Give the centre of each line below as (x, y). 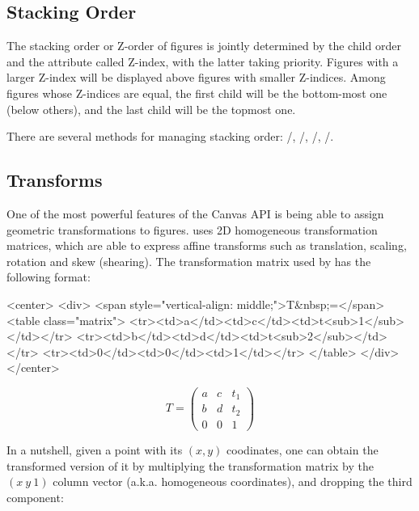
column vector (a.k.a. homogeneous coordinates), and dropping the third (233, 481)
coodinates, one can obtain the (303, 449)
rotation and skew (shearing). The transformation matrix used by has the (189, 261)
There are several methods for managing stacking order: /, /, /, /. (170, 136)
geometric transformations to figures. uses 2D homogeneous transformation (192, 229)
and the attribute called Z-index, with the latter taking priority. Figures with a (203, 61)
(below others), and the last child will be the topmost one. (151, 109)
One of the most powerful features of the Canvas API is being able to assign (195, 213)
